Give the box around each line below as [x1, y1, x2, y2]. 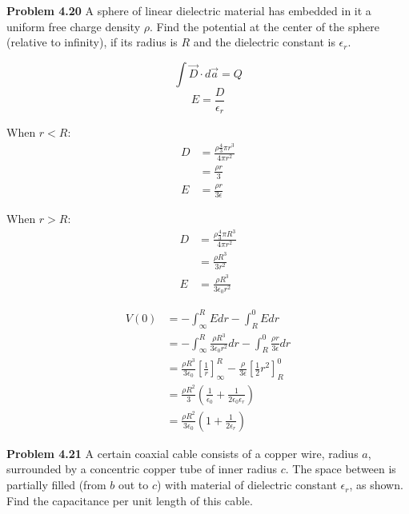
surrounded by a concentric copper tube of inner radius [6, 460, 277, 477]
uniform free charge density [6, 18, 141, 34]
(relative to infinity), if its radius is [6, 34, 178, 50]
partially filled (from [6, 476, 106, 493]
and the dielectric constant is [193, 34, 335, 50]
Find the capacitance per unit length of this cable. [6, 492, 253, 508]
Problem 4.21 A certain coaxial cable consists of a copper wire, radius [6, 444, 359, 461]
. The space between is [285, 460, 396, 477]
